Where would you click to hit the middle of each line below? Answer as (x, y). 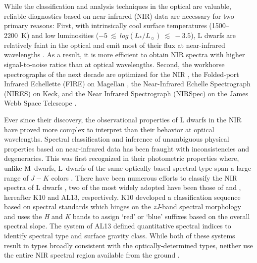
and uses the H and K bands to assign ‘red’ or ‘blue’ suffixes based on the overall (127, 216)
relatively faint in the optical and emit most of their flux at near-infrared (115, 45)
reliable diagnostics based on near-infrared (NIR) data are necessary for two (119, 16)
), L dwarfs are (213, 35)
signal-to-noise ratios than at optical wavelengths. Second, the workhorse (114, 64)
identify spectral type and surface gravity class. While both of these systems (120, 236)
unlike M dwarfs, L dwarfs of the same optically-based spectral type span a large (128, 168)
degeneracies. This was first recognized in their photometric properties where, (122, 158)
